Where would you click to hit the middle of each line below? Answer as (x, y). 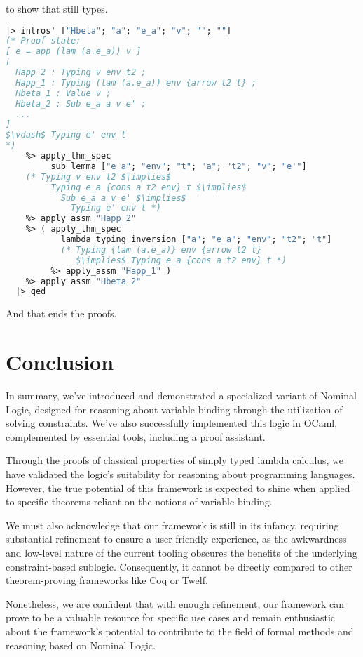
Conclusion (60, 362)
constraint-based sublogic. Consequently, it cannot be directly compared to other (179, 566)
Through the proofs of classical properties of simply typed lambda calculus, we (175, 460)
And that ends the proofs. (61, 313)
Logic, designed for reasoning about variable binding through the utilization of (174, 409)
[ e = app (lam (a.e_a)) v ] (74, 52)
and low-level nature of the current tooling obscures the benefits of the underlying (181, 552)
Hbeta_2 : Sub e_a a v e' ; (81, 104)
